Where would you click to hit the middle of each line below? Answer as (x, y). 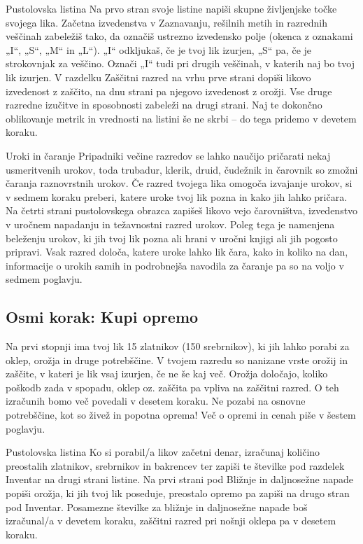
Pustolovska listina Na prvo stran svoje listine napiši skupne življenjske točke (171, 8)
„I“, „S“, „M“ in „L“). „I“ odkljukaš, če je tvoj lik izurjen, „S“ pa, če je (159, 49)
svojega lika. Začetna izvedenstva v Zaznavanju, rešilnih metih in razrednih (167, 22)
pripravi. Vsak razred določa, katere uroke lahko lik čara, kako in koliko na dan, (177, 252)
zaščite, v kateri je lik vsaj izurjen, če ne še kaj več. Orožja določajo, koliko (167, 374)
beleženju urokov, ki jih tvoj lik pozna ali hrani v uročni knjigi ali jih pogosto (172, 238)
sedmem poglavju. (44, 279)
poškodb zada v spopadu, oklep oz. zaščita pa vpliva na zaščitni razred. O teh (172, 387)
